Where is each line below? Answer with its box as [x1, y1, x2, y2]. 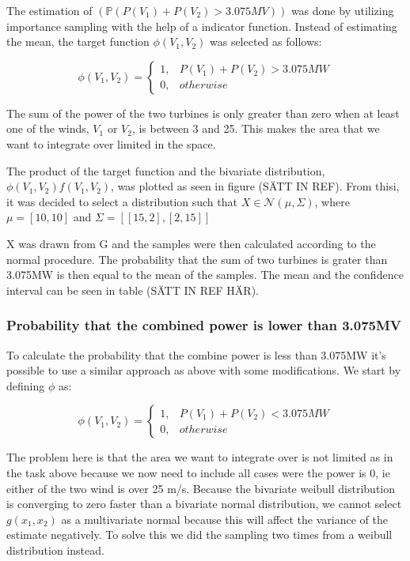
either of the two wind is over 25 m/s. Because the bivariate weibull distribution [6, 480, 396, 496]
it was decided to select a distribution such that [6, 193, 237, 209]
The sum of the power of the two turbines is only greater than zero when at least [6, 104, 400, 121]
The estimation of [6, 2, 93, 18]
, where [314, 193, 350, 209]
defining [6, 377, 45, 393]
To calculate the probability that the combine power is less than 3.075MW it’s [6, 346, 386, 363]
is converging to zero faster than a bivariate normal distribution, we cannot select [6, 495, 402, 512]
